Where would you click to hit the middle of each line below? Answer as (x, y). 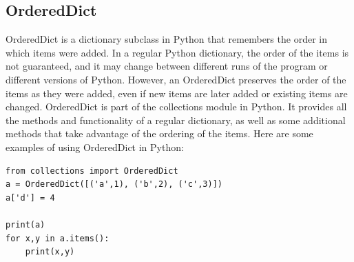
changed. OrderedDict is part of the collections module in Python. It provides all (176, 107)
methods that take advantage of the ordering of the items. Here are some (159, 133)
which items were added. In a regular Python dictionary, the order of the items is (177, 52)
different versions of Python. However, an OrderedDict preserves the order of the (176, 79)
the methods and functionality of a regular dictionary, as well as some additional (176, 120)
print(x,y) (50, 252)
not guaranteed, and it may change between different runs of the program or (167, 66)
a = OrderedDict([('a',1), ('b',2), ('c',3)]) (114, 184)
